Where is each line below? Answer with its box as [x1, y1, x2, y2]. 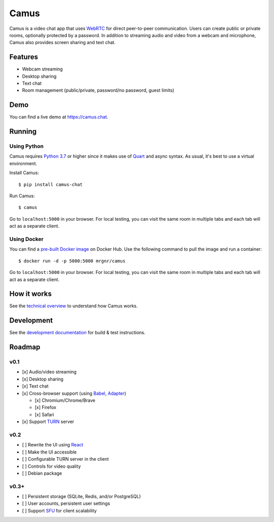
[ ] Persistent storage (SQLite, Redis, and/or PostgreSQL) [22, 494, 141, 500]
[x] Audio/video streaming [22, 369, 77, 375]
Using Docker [9, 235, 44, 242]
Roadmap [9, 343, 41, 352]
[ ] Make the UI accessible [22, 449, 77, 455]
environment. [9, 160, 38, 166]
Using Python [9, 143, 44, 150]
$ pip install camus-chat [18, 182, 83, 187]
